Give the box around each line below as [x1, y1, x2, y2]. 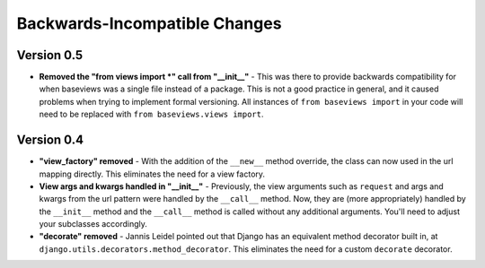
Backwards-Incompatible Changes [16, 13, 282, 33]
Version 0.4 [16, 133, 84, 148]
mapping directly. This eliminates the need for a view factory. [39, 169, 265, 179]
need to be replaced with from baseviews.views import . [39, 108, 264, 120]
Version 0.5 [16, 48, 84, 63]
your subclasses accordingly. [39, 219, 148, 229]
